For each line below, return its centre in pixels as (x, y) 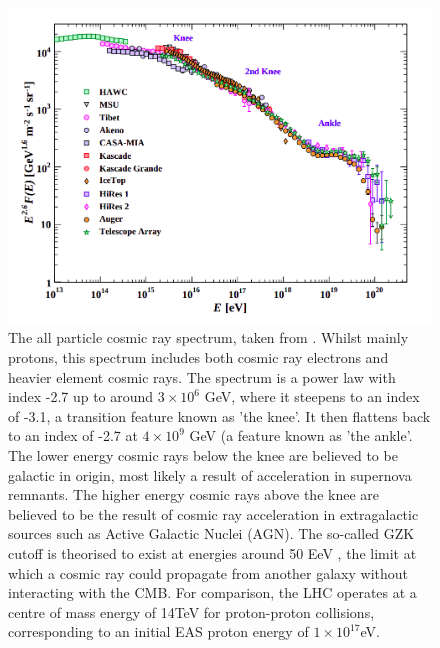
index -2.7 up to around (81, 396)
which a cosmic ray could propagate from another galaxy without (208, 572)
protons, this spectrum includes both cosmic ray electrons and (198, 356)
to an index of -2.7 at (73, 435)
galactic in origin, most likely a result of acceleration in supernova (210, 474)
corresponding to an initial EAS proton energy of (158, 631)
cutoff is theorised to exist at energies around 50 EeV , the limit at (212, 552)
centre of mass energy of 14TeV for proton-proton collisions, (191, 611)
